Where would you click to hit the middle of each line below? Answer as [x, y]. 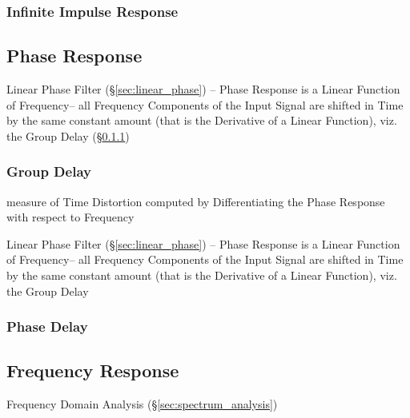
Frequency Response [93, 370]
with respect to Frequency [70, 217]
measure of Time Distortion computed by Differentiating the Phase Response [196, 201]
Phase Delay [47, 326]
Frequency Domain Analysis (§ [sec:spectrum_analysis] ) [142, 404]
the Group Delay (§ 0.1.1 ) [68, 135]
